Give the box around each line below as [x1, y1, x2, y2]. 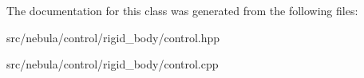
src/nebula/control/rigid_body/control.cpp [6, 56, 219, 72]
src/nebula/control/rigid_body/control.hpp [6, 29, 220, 45]
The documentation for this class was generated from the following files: [6, 2, 358, 18]
